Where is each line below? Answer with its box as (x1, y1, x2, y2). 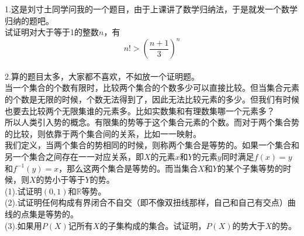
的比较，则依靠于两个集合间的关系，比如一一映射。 (5, 127, 201, 139)
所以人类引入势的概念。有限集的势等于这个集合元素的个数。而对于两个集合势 (5, 116, 299, 128)
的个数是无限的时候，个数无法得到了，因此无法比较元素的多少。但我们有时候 (5, 93, 299, 105)
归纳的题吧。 (5, 14, 54, 26)
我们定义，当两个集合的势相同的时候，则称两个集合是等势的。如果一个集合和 (5, 139, 299, 151)
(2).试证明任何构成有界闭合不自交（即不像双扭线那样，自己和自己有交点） (5, 196, 288, 208)
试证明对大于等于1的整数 (5, 26, 99, 38)
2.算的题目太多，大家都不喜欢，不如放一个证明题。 (5, 70, 199, 82)
